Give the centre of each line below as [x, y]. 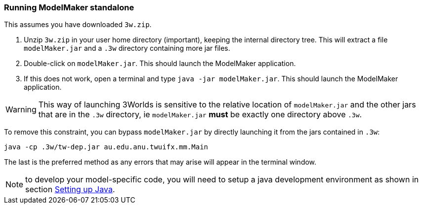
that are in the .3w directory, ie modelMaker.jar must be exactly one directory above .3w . [200, 115]
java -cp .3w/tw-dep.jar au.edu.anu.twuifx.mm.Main [106, 147]
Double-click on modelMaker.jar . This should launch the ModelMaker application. [160, 64]
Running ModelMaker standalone [69, 7]
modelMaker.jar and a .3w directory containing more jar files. [127, 48]
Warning [21, 110]
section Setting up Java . [70, 190]
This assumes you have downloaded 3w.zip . [78, 25]
